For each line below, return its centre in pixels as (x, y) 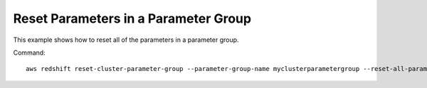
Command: (29, 53)
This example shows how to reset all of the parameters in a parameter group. (126, 40)
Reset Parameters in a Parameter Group (132, 18)
